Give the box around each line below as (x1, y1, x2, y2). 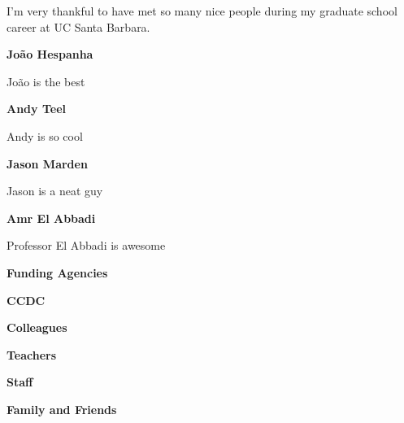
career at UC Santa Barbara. (7, 18, 150, 35)
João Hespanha (7, 46, 93, 63)
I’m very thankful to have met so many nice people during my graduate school (7, 2, 397, 19)
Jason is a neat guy (7, 182, 103, 199)
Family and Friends (7, 400, 117, 417)
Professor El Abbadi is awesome (7, 237, 166, 254)
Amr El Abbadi (7, 209, 96, 226)
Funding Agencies (7, 264, 108, 281)
